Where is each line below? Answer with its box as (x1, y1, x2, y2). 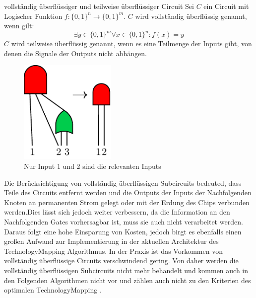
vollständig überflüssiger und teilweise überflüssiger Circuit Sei (4, 1, 194, 11)
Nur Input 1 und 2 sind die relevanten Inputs (24, 161, 161, 171)
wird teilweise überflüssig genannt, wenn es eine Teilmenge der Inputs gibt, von (11, 38, 252, 49)
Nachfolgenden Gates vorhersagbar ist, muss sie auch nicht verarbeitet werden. (4, 217, 243, 226)
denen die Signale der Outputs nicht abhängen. (4, 48, 147, 58)
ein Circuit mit (203, 1, 249, 11)
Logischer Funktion (4, 10, 63, 21)
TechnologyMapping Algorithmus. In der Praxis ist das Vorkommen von (4, 245, 223, 256)
